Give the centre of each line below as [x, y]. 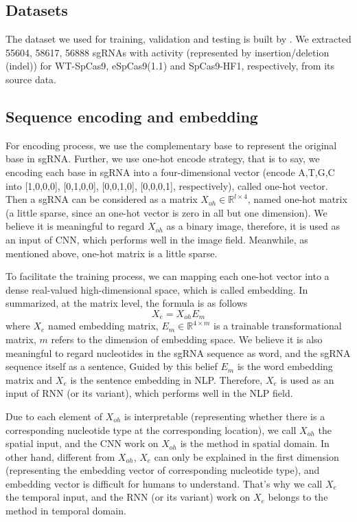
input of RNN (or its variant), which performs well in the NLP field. [149, 393]
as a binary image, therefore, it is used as [253, 226]
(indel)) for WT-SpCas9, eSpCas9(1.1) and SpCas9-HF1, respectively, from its [170, 66]
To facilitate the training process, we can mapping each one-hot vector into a [168, 276]
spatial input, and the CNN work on [82, 443]
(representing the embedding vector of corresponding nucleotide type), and [163, 470]
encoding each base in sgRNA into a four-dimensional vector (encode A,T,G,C [170, 172]
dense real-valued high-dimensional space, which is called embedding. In [157, 289]
